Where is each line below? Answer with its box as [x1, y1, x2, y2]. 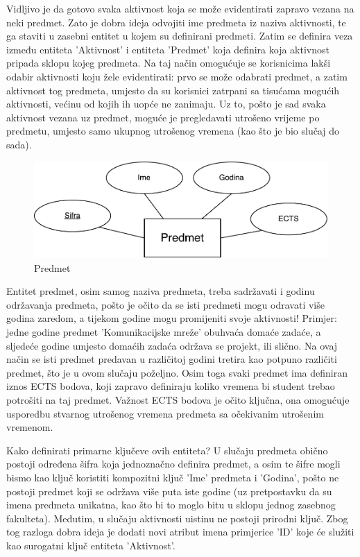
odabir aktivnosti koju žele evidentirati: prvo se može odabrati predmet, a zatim [6, 69, 348, 83]
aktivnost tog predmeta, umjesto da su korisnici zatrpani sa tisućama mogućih [6, 83, 340, 97]
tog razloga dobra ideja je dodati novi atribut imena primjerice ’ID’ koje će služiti [6, 524, 354, 539]
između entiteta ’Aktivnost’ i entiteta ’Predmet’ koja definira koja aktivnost [6, 42, 329, 56]
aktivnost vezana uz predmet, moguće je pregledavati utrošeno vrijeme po [6, 110, 320, 124]
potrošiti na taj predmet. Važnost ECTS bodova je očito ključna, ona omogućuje [6, 393, 350, 407]
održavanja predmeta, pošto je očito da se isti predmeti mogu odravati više [6, 297, 325, 311]
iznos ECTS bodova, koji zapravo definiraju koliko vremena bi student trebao [6, 379, 335, 393]
